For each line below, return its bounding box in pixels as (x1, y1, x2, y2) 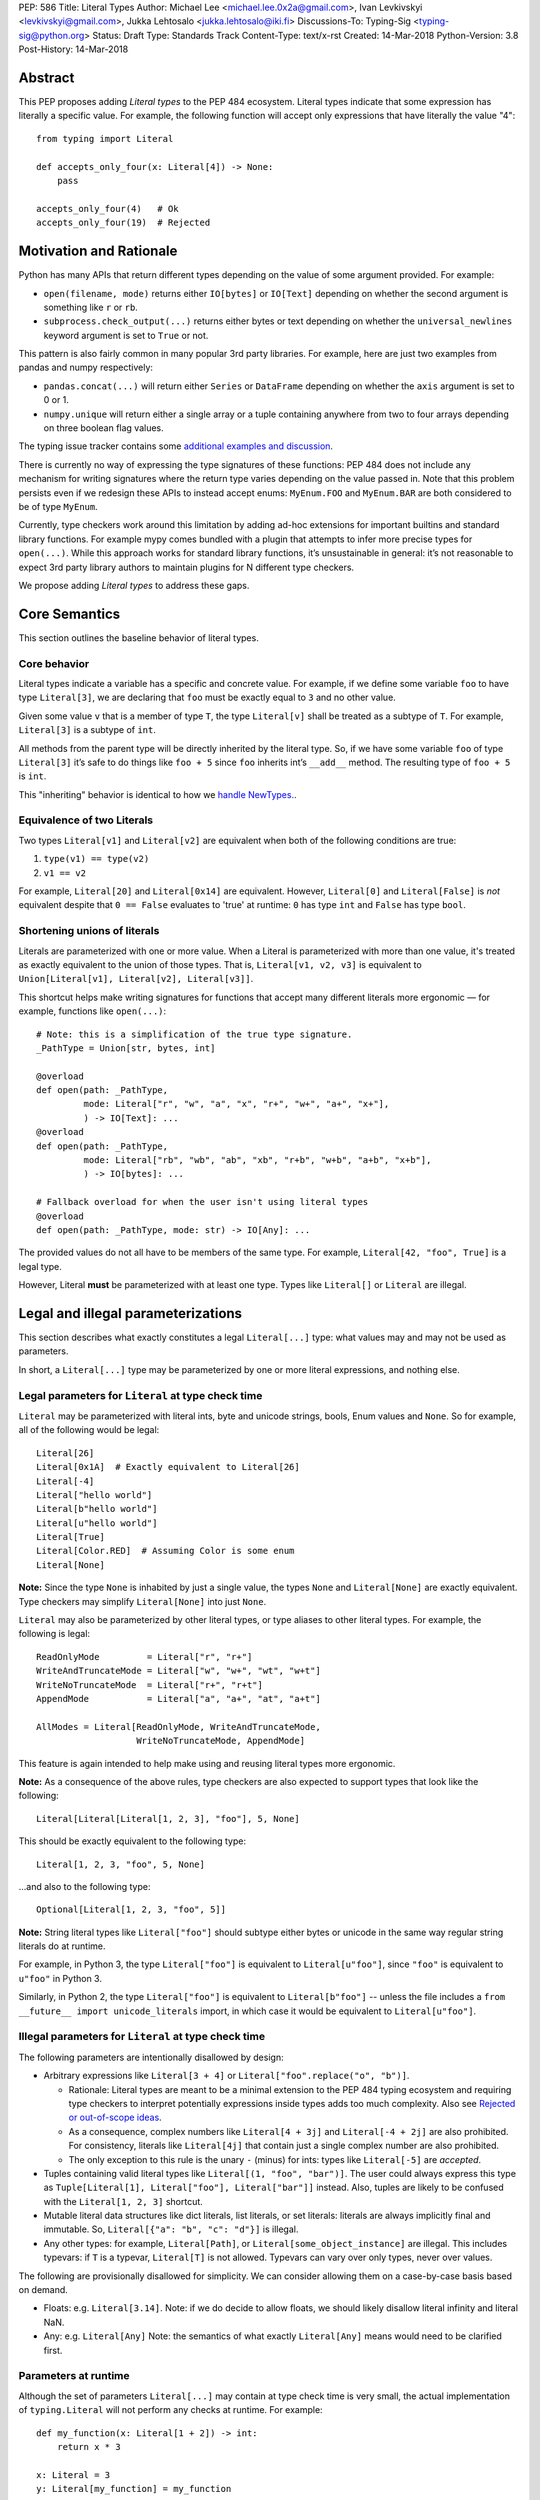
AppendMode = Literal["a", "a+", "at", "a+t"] (36, 1693, 322, 1704)
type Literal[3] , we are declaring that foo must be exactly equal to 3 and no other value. (18, 691, 397, 704)
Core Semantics (18, 605, 121, 622)
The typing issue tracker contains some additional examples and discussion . (18, 440, 334, 452)
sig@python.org (18, 29, 85, 41)
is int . (18, 770, 47, 782)
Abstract (18, 69, 75, 86)
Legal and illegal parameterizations (18, 1305, 243, 1322)
